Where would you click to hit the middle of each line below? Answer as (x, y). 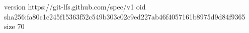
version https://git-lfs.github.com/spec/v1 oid (75, 6)
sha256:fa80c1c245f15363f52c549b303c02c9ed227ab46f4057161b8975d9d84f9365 (125, 16)
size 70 (14, 26)
